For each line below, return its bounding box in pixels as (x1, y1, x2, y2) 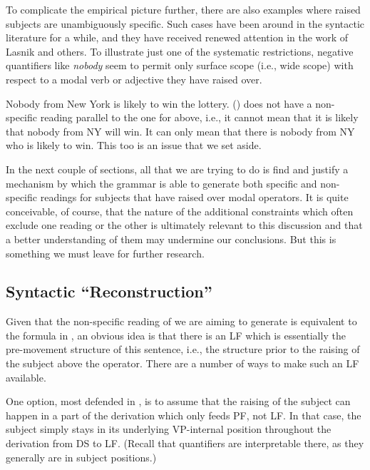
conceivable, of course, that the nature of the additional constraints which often (6, 203, 354, 218)
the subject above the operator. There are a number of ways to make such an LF (6, 356, 359, 371)
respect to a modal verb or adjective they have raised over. (6, 71, 262, 86)
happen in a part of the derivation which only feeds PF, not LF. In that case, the (6, 407, 361, 422)
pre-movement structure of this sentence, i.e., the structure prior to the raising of (6, 342, 360, 357)
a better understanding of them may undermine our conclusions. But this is (6, 231, 336, 246)
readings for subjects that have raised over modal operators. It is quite (40, 190, 349, 205)
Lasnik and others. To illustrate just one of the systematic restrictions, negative (6, 44, 354, 58)
